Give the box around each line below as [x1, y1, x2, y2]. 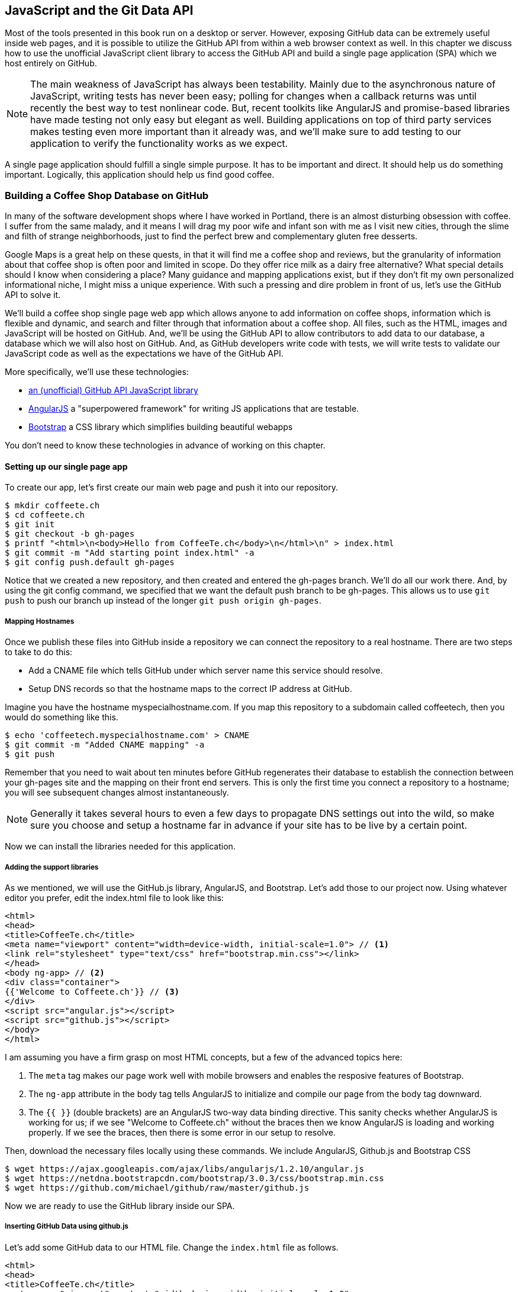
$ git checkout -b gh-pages [5, 529, 135, 539]
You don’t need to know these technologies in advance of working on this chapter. [5, 440, 326, 451]
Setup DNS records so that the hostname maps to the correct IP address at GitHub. [28, 684, 352, 694]
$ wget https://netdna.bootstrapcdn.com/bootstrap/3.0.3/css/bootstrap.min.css [5, 1173, 384, 1183]
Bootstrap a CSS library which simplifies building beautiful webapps [28, 422, 293, 432]
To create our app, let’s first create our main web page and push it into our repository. [5, 482, 339, 493]
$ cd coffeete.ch [5, 510, 85, 520]
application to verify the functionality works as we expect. [30, 137, 288, 150]
